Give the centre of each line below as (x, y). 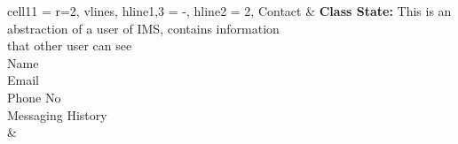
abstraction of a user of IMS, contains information (143, 28)
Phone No (34, 97)
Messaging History (57, 114)
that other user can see (70, 45)
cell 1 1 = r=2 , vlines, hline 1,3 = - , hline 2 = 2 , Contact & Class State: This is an (229, 11)
